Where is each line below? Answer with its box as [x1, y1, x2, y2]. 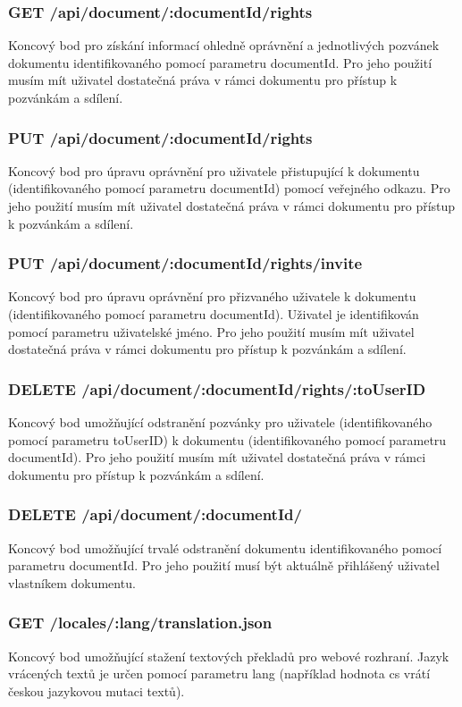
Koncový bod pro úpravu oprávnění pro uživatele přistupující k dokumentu [8, 161, 420, 180]
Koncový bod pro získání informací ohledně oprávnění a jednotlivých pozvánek [8, 36, 440, 55]
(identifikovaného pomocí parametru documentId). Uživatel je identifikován [8, 305, 419, 323]
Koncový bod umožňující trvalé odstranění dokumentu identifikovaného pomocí [8, 538, 442, 557]
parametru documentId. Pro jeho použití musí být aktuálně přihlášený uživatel [8, 556, 440, 575]
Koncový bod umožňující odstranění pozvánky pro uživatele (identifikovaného [8, 413, 433, 431]
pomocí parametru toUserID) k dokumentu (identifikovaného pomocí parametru [8, 430, 447, 449]
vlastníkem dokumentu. [8, 573, 136, 592]
